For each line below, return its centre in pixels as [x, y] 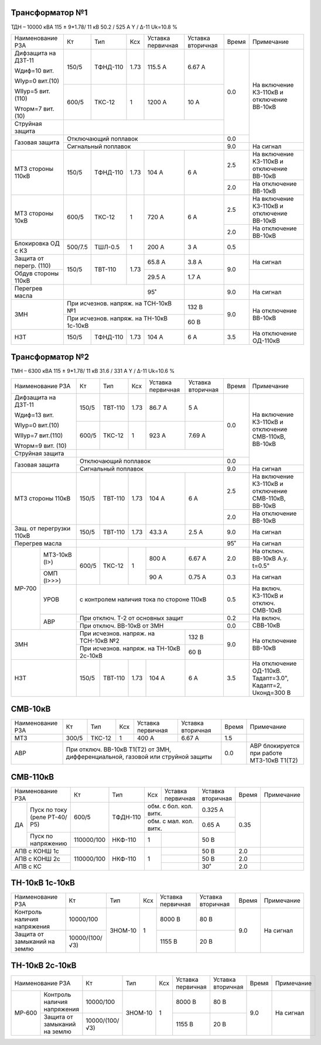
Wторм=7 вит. [35, 108]
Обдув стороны [37, 273]
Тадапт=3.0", [271, 678]
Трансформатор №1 [49, 13]
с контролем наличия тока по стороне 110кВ [143, 599]
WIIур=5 [26, 91]
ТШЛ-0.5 [107, 247]
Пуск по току [49, 810]
